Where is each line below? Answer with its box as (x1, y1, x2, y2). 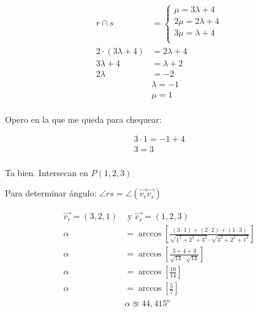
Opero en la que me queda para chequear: (5, 112, 162, 125)
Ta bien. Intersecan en (5, 166, 88, 179)
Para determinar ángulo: (5, 187, 97, 199)
